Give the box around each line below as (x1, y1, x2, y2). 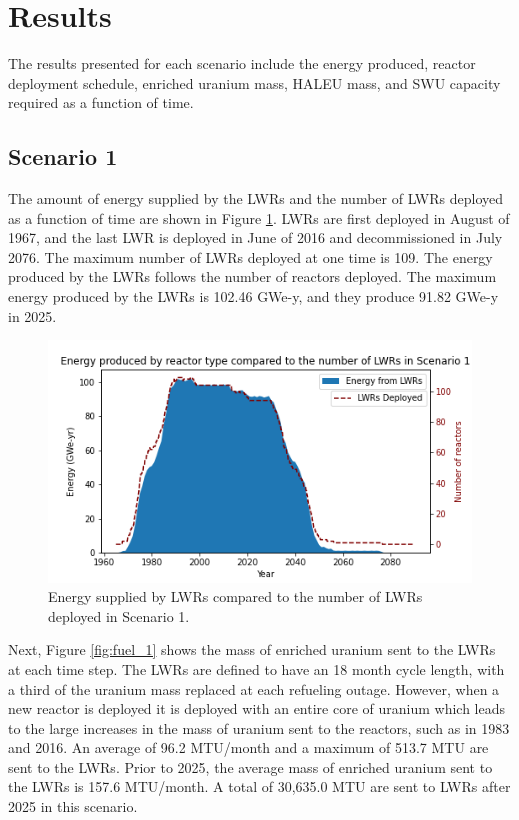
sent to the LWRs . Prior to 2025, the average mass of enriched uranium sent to (8, 756, 493, 777)
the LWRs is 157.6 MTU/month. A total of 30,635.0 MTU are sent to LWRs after (8, 776, 511, 797)
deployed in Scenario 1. (48, 605, 190, 626)
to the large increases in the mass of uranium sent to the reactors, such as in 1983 (8, 717, 510, 738)
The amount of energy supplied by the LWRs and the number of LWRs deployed (8, 188, 504, 209)
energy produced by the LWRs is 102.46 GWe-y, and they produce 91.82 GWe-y (8, 286, 499, 307)
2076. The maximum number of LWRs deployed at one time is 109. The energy (8, 246, 493, 267)
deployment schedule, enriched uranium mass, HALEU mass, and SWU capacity (8, 72, 501, 93)
